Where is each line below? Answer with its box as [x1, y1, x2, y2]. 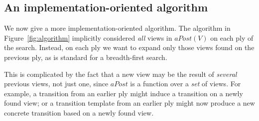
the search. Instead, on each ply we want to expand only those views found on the [4, 42, 255, 53]
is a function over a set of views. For [130, 78, 241, 89]
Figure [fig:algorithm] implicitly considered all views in [4, 32, 172, 43]
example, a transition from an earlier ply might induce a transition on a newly [4, 88, 243, 98]
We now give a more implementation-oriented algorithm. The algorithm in [4, 23, 231, 33]
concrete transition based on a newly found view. [4, 107, 154, 118]
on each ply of [210, 32, 254, 43]
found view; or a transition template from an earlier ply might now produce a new [4, 98, 255, 108]
